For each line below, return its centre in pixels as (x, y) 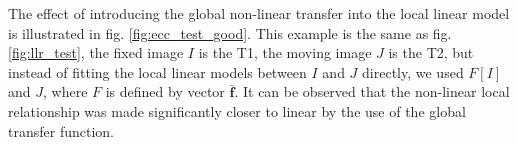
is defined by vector (165, 91)
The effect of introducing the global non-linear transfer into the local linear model (259, 13)
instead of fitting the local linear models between (157, 71)
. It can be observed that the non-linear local (372, 91)
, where (65, 91)
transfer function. (61, 130)
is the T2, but (431, 52)
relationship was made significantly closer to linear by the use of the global (237, 110)
